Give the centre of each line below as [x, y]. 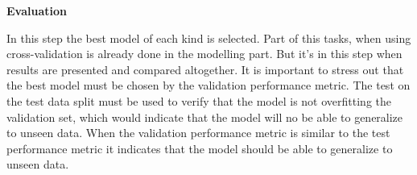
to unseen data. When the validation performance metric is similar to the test [198, 133]
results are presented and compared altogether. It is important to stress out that [205, 69]
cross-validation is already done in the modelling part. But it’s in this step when [204, 54]
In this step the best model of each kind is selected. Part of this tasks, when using [209, 37]
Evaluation [37, 10]
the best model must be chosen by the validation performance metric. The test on [208, 85]
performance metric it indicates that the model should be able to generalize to [200, 148]
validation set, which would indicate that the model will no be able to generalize [205, 117]
